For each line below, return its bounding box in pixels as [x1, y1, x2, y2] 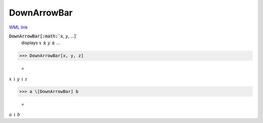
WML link [9, 24, 28, 30]
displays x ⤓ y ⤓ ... [21, 40, 60, 46]
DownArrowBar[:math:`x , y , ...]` [9, 33, 77, 39]
